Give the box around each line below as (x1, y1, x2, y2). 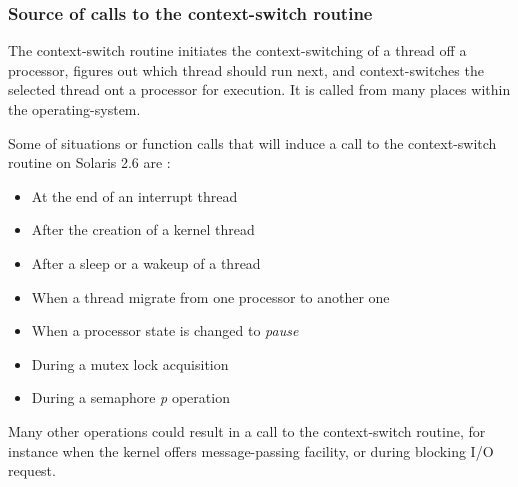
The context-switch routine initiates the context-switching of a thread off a (8, 40, 467, 61)
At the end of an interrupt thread (31, 185, 238, 206)
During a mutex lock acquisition (31, 353, 229, 374)
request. (8, 460, 56, 481)
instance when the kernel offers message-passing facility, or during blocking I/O (8, 440, 494, 461)
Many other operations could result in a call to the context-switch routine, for (8, 420, 486, 441)
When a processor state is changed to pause (31, 320, 299, 341)
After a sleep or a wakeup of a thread (31, 252, 261, 273)
